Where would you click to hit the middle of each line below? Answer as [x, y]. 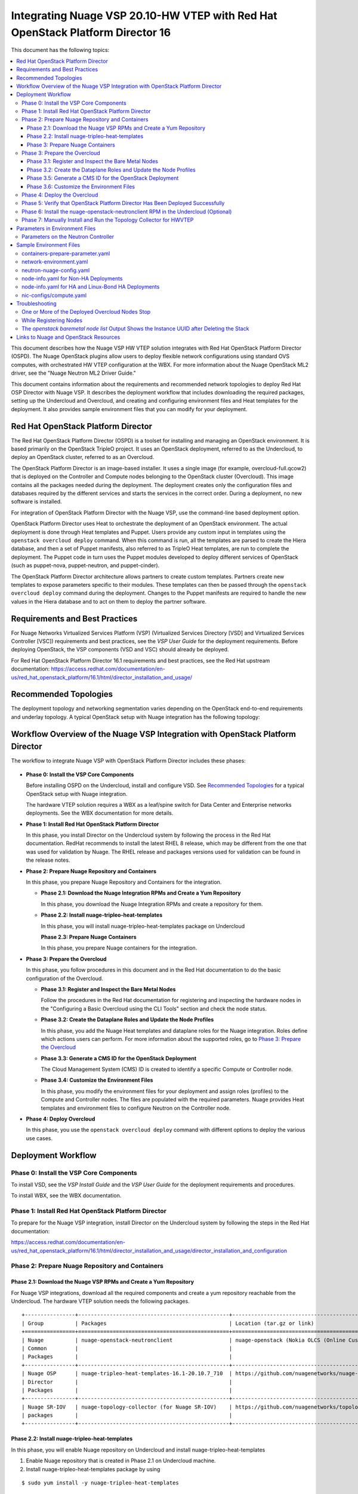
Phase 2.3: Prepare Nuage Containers [89, 937]
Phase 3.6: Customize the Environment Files [81, 186]
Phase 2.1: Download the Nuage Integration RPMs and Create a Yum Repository [141, 893]
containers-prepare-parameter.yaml [66, 253]
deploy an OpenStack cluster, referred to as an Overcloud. [83, 457]
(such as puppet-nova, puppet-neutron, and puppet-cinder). [85, 565]
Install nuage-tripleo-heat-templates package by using [93, 1469]
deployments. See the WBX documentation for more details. [100, 813]
